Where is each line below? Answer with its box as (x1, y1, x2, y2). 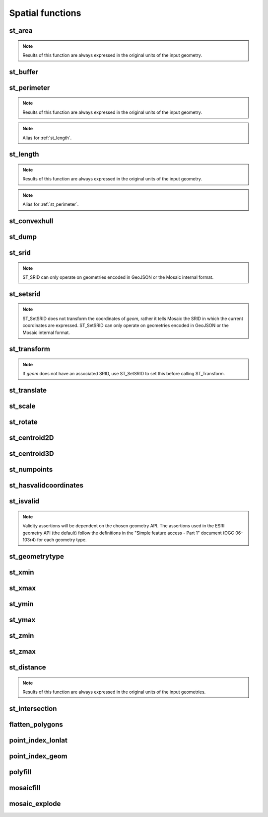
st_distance (9, 663, 47, 671)
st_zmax (9, 647, 36, 655)
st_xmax (9, 584, 36, 592)
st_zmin (9, 631, 34, 640)
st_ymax (9, 615, 36, 624)
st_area (9, 26, 33, 35)
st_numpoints (9, 465, 53, 474)
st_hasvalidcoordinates (9, 481, 84, 490)
